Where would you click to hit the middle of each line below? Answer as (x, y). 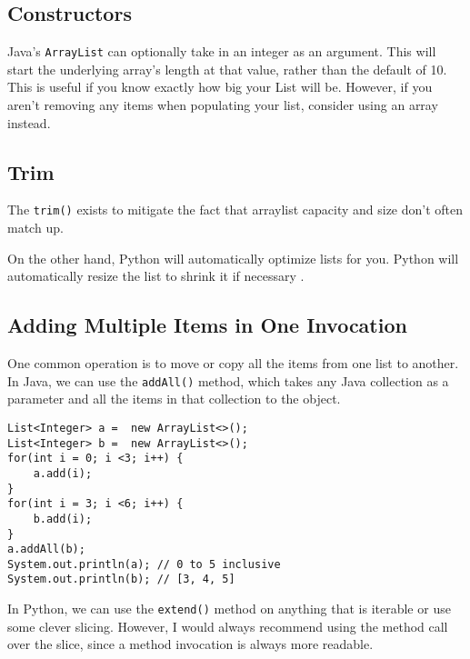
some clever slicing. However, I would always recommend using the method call (228, 626)
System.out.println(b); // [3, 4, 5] (121, 579)
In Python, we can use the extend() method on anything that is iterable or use (229, 609)
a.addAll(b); (46, 549)
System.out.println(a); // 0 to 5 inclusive (144, 564)
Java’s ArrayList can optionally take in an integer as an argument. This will (222, 51)
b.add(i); (63, 519)
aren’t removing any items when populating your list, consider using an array (223, 105)
